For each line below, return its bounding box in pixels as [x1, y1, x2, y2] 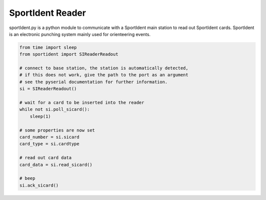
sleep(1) [30, 113, 51, 119]
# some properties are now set [19, 127, 96, 133]
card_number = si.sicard [19, 134, 80, 140]
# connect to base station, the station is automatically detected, [19, 66, 189, 71]
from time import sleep [19, 44, 77, 50]
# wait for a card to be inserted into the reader [19, 100, 145, 105]
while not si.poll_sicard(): [19, 106, 90, 112]
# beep [19, 175, 35, 181]
